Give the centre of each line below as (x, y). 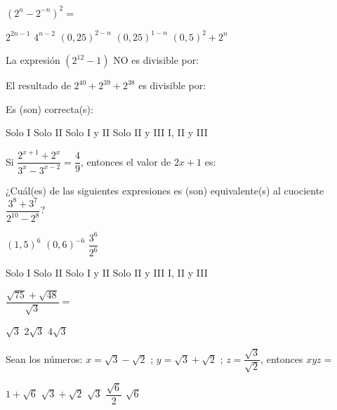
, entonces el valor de (126, 161)
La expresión (33, 60)
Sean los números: (44, 358)
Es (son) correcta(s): (49, 108)
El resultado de (38, 85)
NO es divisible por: (156, 60)
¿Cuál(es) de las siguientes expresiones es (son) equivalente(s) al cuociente (165, 190)
